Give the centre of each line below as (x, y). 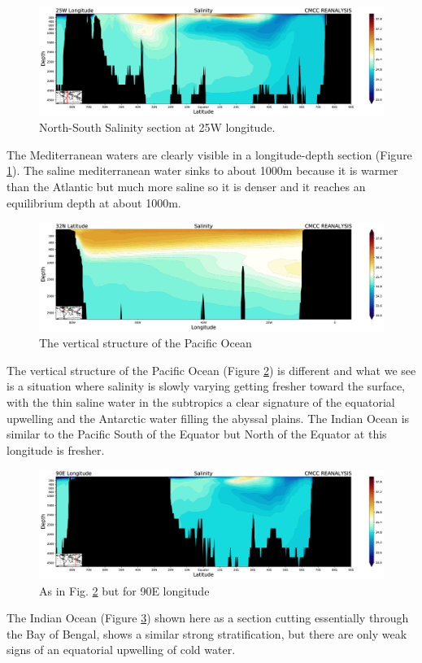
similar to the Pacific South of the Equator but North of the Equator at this (197, 434)
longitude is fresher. (56, 449)
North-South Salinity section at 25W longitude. (157, 127)
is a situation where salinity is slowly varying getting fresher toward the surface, (206, 386)
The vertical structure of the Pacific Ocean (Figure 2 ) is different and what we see (211, 370)
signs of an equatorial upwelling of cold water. (121, 650)
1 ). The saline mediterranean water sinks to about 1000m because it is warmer (202, 170)
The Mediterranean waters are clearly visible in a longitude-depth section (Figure (209, 154)
